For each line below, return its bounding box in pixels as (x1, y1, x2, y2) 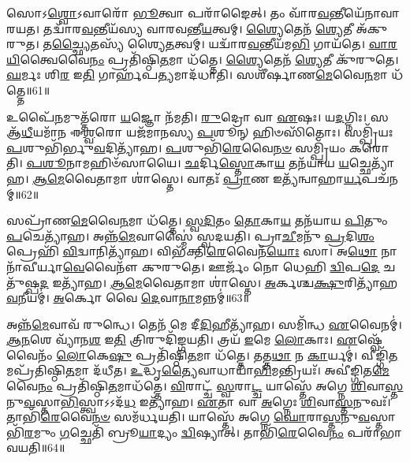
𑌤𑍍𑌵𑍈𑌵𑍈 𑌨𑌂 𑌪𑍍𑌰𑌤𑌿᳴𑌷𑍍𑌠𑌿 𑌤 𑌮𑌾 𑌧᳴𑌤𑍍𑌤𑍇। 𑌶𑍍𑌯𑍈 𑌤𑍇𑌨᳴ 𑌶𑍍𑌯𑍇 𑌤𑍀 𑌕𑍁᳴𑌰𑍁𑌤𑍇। (20, 50, 399, 67)
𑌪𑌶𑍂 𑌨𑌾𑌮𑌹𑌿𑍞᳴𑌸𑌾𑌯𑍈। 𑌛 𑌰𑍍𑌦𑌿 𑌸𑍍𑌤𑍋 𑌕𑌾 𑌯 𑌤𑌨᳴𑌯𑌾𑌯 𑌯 (26, 155, 349, 171)
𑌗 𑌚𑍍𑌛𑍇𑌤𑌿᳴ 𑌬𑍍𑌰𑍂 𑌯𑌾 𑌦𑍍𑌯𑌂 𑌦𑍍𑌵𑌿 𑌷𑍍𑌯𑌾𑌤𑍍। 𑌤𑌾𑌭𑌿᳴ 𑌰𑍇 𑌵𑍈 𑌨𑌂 (59, 423, 344, 440)
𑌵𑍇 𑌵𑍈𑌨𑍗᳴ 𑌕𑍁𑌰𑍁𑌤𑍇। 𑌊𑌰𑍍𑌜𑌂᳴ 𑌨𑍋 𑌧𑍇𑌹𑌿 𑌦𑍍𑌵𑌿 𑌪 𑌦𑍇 (62, 258, 380, 274)
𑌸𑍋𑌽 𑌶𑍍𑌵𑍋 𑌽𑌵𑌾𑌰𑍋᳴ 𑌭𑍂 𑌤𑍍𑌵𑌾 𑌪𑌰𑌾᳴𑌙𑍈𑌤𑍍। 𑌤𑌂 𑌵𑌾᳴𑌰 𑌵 (6, 5, 330, 20)
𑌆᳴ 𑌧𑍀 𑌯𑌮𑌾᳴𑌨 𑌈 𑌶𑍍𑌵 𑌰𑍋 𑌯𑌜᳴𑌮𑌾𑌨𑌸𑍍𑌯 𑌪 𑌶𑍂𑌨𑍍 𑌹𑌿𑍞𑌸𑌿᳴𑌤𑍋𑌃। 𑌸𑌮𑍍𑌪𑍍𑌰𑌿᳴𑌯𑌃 (6, 124, 393, 140)
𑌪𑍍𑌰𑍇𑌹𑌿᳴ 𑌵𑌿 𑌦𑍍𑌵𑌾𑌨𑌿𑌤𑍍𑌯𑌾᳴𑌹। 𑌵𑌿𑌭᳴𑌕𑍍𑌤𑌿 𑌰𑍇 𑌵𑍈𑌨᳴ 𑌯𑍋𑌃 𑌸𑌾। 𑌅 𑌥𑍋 (6, 243, 378, 259)
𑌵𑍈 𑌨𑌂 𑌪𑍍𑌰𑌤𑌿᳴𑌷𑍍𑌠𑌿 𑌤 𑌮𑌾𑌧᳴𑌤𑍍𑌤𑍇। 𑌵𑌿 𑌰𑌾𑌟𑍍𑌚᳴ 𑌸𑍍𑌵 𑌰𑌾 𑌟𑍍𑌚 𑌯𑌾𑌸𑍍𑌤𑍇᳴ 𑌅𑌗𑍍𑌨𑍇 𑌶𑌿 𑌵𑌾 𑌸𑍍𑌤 (6, 378, 404, 394)
